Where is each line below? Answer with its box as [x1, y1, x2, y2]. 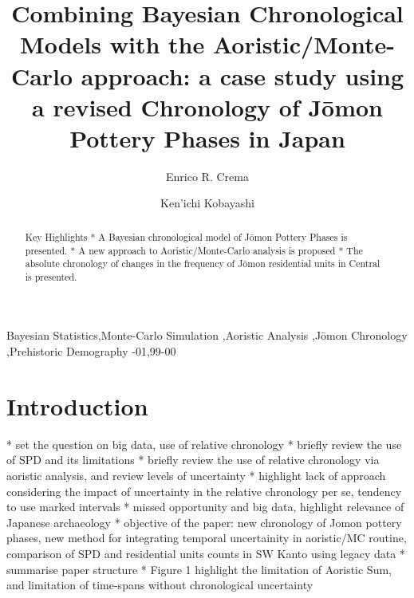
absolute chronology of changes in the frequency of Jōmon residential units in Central [25, 257, 380, 270]
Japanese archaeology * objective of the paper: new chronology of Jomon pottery [6, 513, 402, 530]
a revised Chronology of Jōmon [32, 90, 383, 123]
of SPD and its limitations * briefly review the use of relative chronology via [6, 451, 380, 468]
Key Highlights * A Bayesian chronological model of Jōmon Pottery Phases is [25, 230, 348, 243]
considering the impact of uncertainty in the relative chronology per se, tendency [6, 482, 402, 499]
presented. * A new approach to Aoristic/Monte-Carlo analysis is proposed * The [25, 243, 363, 257]
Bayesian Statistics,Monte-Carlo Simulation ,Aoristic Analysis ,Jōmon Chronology [6, 327, 408, 344]
